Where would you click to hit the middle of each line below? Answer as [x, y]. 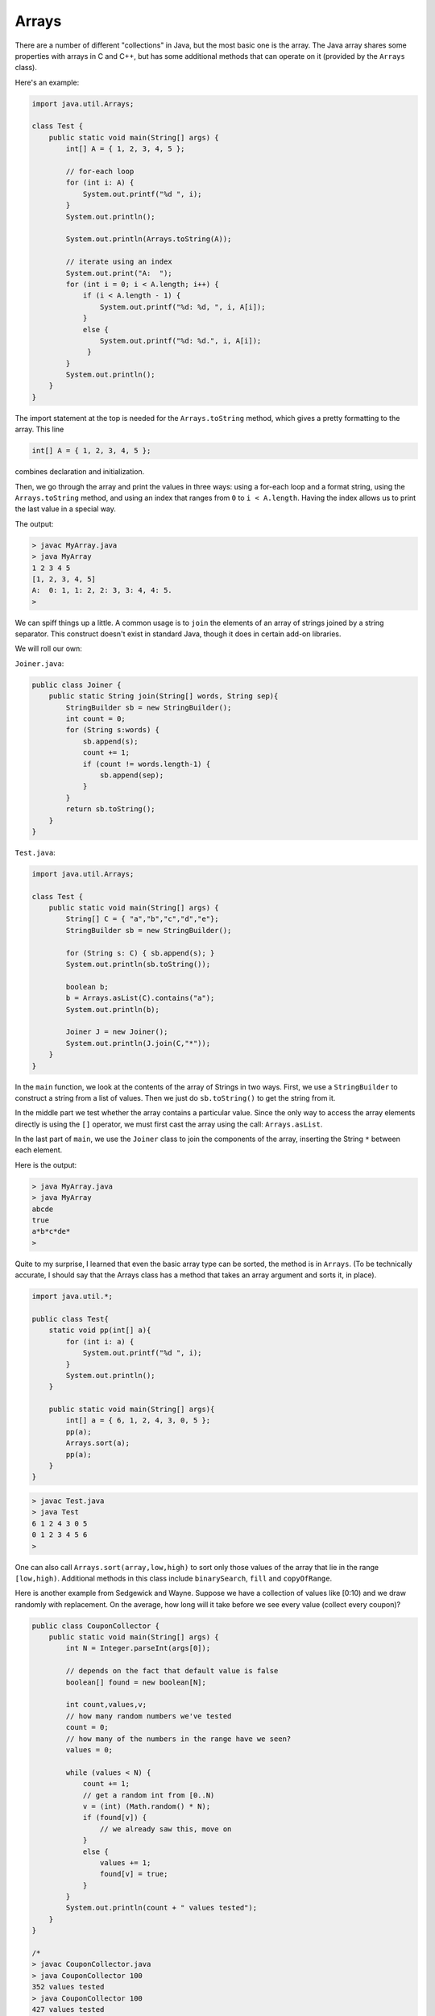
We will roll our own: [48, 648]
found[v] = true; [134, 1874]
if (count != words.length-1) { [147, 764]
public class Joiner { [77, 685]
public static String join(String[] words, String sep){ [164, 696]
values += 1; [125, 1862]
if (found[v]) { [115, 1818]
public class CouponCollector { [96, 1626]
